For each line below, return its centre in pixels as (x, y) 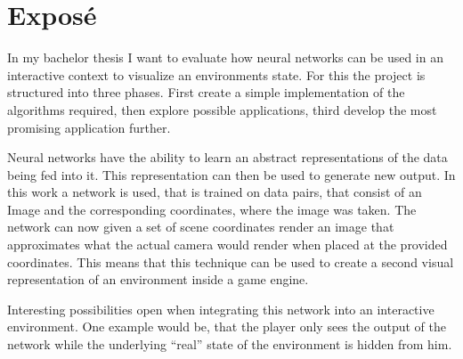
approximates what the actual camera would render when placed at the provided (227, 245)
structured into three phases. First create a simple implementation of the (206, 92)
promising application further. (89, 127)
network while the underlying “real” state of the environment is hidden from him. (230, 344)
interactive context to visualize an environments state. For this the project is (216, 74)
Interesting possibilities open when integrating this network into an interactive (221, 309)
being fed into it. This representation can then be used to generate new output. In (231, 174)
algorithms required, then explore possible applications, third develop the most (222, 109)
